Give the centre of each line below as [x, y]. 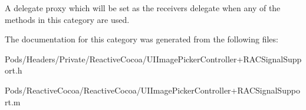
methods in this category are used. [67, 19]
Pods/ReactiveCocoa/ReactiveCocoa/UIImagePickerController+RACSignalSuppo [152, 90]
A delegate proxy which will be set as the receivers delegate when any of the [143, 8]
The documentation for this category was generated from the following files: [142, 39]
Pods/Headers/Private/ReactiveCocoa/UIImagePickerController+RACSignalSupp [153, 59]
